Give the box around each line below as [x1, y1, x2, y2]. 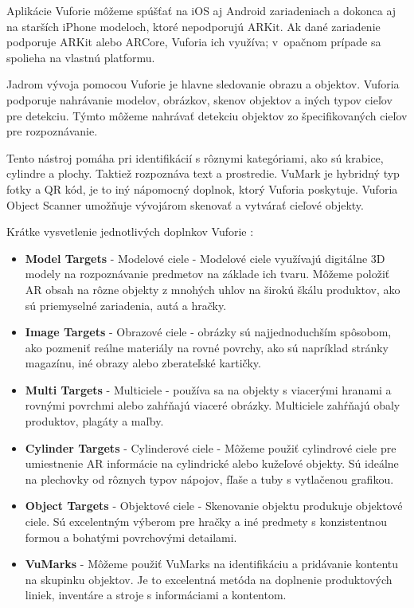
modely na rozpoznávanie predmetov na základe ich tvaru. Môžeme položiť [25, 265, 390, 282]
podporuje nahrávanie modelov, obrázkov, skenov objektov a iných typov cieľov [6, 91, 393, 108]
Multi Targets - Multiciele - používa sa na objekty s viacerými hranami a [25, 381, 392, 398]
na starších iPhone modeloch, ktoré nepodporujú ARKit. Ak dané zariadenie [6, 18, 381, 34]
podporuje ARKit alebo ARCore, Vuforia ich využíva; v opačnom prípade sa [6, 33, 381, 50]
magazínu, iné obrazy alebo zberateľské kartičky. [25, 355, 261, 371]
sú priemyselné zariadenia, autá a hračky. [25, 296, 227, 313]
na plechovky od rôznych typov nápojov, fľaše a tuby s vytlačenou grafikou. [25, 470, 394, 487]
